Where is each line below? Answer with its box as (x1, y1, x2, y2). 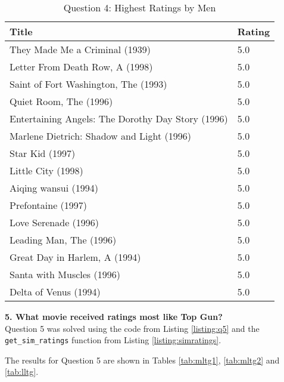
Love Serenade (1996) (10, 215, 99, 229)
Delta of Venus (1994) (10, 285, 101, 298)
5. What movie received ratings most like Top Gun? (5, 310, 223, 322)
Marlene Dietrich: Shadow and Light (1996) (10, 129, 192, 143)
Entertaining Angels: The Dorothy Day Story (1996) (10, 112, 228, 125)
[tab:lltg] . (5, 365, 39, 378)
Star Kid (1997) (10, 146, 76, 160)
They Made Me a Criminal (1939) (10, 42, 151, 56)
